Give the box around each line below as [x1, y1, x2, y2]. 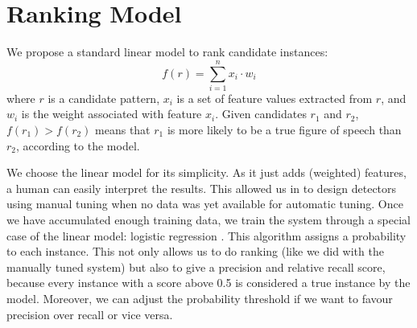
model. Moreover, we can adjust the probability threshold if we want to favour [6, 289, 393, 306]
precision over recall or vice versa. [6, 305, 173, 322]
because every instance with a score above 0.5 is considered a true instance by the [6, 274, 411, 291]
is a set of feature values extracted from [176, 89, 373, 106]
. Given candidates [215, 105, 307, 122]
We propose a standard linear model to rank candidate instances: [6, 43, 328, 60]
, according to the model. [16, 137, 140, 154]
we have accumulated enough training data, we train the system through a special [6, 211, 411, 228]
